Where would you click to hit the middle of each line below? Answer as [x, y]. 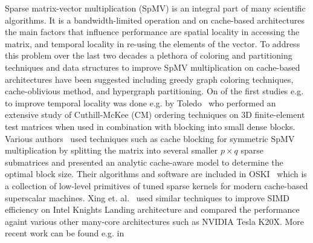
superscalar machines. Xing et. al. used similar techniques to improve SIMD [147, 197]
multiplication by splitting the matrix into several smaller [111, 150]
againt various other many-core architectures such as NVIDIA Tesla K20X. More [155, 221]
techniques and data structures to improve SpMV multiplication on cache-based [153, 67]
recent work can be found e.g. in [65, 233]
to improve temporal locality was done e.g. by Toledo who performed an [140, 102]
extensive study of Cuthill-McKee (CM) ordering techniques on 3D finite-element [155, 115]
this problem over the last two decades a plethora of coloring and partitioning [149, 55]
